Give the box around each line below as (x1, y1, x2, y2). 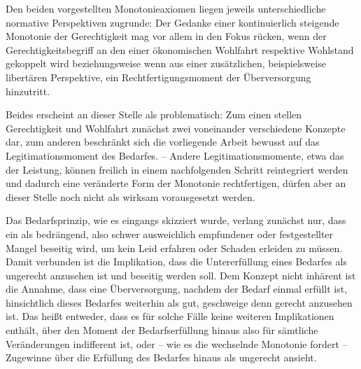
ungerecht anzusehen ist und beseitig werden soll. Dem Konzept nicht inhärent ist (6, 267, 356, 282)
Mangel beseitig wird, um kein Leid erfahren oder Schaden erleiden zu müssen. (6, 240, 343, 255)
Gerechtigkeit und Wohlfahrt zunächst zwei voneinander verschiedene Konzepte (6, 120, 346, 135)
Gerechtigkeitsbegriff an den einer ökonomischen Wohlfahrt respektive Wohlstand (6, 42, 354, 57)
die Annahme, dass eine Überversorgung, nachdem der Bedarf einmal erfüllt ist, (6, 281, 348, 296)
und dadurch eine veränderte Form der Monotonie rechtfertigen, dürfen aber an (6, 176, 346, 190)
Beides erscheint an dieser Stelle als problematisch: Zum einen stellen (6, 107, 302, 122)
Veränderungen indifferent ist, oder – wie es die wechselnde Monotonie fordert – (6, 336, 348, 351)
